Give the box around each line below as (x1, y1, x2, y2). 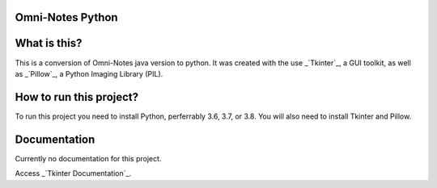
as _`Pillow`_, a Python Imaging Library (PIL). (15, 69, 163, 78)
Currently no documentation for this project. (15, 153, 162, 163)
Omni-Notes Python (15, 10, 118, 24)
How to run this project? (15, 90, 139, 104)
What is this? (15, 36, 83, 50)
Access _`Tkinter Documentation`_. (15, 169, 132, 178)
